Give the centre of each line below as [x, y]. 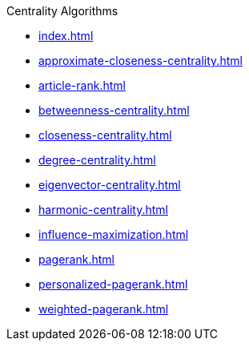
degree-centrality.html [97, 160]
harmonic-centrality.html [103, 210]
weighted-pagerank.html [104, 309]
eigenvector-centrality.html [110, 185]
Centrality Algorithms [62, 11]
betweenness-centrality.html [114, 110]
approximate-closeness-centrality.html [141, 61]
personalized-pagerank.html [113, 284]
